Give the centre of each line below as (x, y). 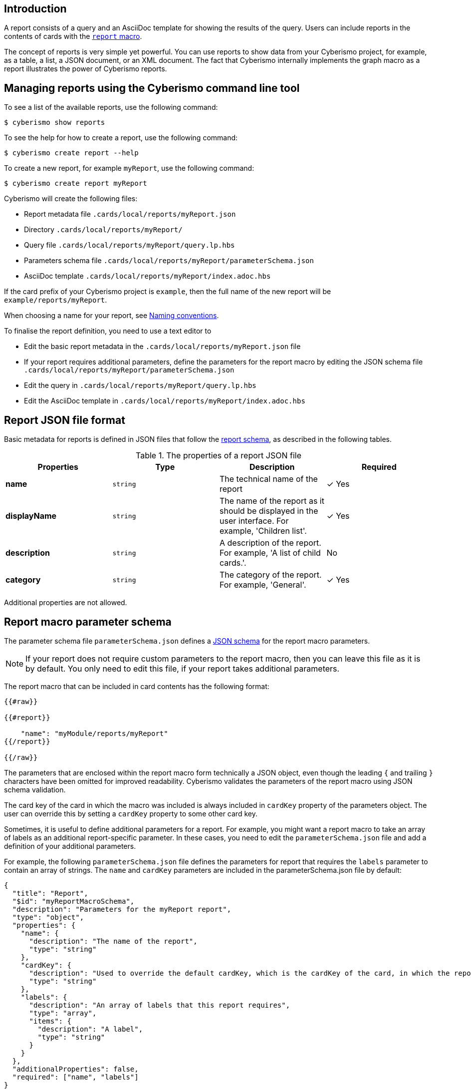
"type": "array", (63, 1013)
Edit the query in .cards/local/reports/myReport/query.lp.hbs (140, 385)
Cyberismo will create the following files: (71, 199)
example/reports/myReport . (56, 300)
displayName (31, 516)
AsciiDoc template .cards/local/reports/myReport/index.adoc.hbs (147, 276)
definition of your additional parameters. (70, 846)
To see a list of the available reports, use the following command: (111, 107)
